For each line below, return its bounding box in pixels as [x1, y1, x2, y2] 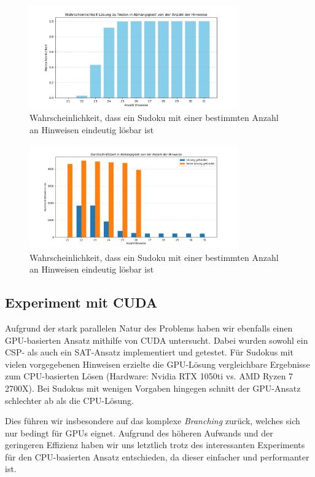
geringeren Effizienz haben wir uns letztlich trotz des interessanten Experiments [5, 438, 305, 451]
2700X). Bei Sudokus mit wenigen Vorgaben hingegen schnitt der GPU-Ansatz [5, 381, 301, 394]
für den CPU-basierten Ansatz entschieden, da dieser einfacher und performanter [5, 450, 309, 463]
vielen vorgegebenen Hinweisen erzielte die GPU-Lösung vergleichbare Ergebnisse [5, 357, 310, 370]
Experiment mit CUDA [5, 293, 158, 312]
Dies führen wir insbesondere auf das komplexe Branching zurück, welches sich [5, 414, 300, 427]
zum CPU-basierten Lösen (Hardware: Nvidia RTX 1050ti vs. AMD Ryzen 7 [5, 370, 294, 382]
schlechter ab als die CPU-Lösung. [5, 394, 134, 406]
